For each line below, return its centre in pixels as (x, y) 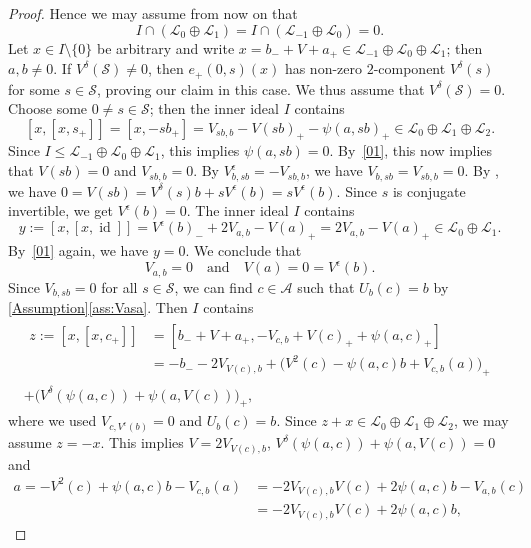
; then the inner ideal (214, 108)
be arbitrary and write (166, 47)
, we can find (213, 286)
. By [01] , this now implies (411, 150)
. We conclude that (243, 250)
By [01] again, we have (78, 250)
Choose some (48, 108)
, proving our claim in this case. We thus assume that (260, 88)
